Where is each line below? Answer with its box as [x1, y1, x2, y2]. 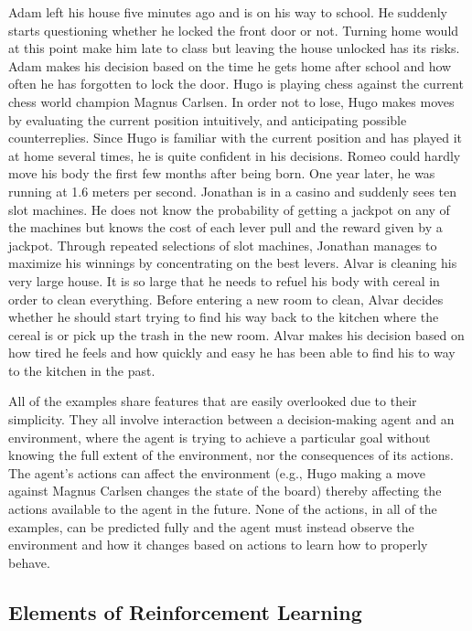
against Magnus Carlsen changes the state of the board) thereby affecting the [8, 481, 442, 500]
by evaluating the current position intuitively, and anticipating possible [8, 110, 407, 129]
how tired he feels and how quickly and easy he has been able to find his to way [8, 343, 456, 362]
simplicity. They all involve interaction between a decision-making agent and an [8, 410, 455, 429]
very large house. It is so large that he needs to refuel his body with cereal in [8, 271, 440, 290]
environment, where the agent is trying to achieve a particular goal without [8, 427, 431, 446]
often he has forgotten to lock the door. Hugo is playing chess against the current [8, 74, 464, 93]
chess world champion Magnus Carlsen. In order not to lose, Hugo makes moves [8, 91, 455, 111]
